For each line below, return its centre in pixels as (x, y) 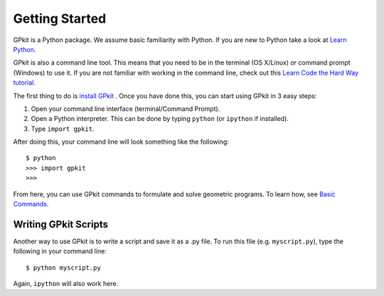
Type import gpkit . (63, 129)
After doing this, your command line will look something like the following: (121, 142)
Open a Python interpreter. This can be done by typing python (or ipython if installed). (160, 119)
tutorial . (24, 83)
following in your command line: (60, 251)
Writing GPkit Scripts (60, 224)
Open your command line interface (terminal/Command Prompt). (126, 109)
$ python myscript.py (63, 268)
